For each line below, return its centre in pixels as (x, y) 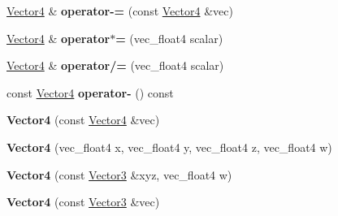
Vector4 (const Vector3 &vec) (83, 202)
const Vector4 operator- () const (90, 92)
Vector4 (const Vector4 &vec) (83, 120)
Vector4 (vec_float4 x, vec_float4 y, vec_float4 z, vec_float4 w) (169, 147)
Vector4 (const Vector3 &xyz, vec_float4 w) (119, 174)
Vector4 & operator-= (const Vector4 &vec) (120, 11)
